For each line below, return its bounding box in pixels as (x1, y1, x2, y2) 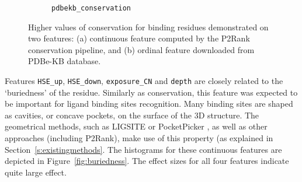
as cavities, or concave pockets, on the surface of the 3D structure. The (5, 108, 259, 121)
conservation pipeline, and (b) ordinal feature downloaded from (28, 43, 255, 55)
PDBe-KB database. (28, 55, 101, 67)
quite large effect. (5, 166, 67, 178)
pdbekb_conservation (51, 4, 131, 12)
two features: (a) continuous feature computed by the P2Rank (28, 32, 250, 44)
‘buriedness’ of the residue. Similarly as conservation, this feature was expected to (5, 86, 298, 98)
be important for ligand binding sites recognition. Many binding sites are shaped (5, 97, 293, 110)
